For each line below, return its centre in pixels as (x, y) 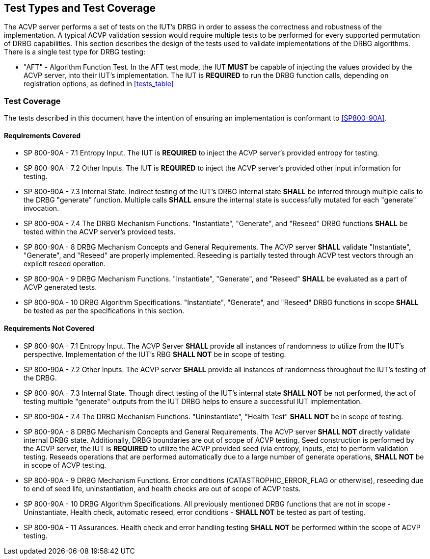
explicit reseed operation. (65, 264)
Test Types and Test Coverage (80, 8)
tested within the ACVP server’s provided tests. (100, 232)
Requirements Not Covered (49, 328)
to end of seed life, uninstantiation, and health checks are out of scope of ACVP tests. (162, 488)
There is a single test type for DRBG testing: (75, 52)
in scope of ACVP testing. (65, 465)
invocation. (41, 208)
